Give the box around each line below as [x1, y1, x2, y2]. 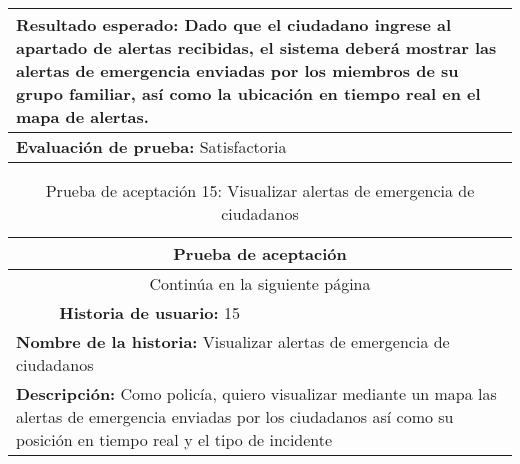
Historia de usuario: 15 [59, 301, 240, 324]
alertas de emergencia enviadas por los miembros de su [16, 59, 459, 82]
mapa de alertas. [16, 105, 149, 128]
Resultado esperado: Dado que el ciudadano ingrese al [16, 13, 452, 36]
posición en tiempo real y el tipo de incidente [16, 428, 333, 451]
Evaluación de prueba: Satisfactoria [16, 135, 287, 158]
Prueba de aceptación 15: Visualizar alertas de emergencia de [45, 179, 475, 202]
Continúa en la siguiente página [149, 272, 371, 295]
